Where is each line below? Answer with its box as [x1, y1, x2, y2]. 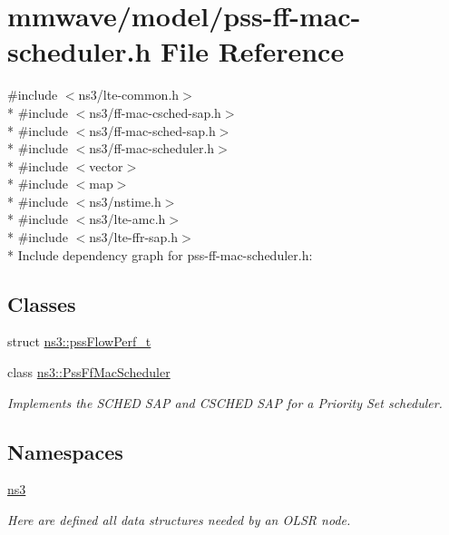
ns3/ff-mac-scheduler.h [89, 139, 215, 158]
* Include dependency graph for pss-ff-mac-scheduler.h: [7, 245, 313, 264]
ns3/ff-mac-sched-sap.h [89, 121, 216, 140]
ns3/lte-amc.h [89, 209, 166, 229]
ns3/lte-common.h [78, 85, 180, 104]
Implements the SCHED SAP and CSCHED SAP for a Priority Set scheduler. [7, 393, 443, 412]
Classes [7, 289, 76, 317]
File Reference [161, 33, 345, 70]
